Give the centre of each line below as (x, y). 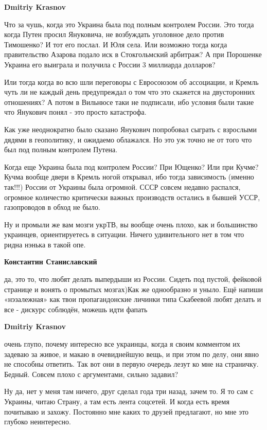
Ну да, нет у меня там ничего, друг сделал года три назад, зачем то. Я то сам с (129, 391)
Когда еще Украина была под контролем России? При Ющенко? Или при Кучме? (131, 166)
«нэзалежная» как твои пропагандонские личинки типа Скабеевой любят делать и (133, 299)
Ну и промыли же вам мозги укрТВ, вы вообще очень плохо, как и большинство (131, 224)
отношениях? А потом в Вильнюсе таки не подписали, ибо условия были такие (129, 102)
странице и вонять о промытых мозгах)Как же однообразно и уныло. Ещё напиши (133, 289)
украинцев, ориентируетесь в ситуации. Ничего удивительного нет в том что (124, 234)
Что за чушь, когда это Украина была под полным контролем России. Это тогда (129, 24)
